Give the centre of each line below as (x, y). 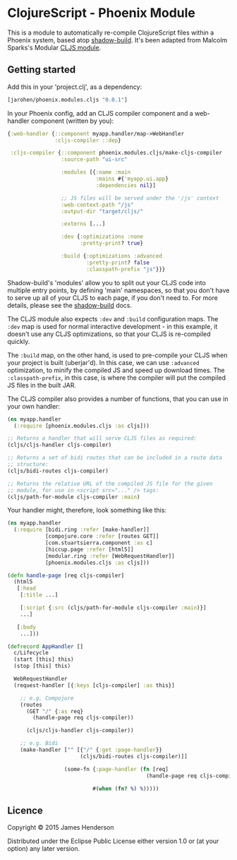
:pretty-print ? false (118, 263)
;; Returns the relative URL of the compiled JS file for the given (110, 484)
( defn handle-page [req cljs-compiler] (66, 575)
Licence (25, 810)
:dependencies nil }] (126, 185)
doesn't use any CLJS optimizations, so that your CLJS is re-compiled (109, 334)
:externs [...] (83, 224)
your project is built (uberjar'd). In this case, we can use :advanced (103, 362)
